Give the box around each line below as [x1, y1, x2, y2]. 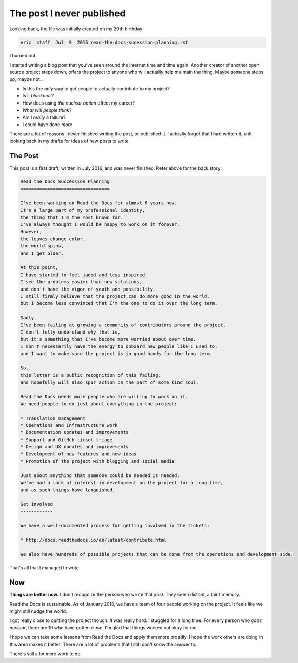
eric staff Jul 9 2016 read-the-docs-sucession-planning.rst [20, 39, 188, 45]
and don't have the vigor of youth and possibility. [20, 286, 156, 292]
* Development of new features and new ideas [20, 451, 137, 457]
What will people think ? [22, 107, 72, 113]
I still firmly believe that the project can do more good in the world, [20, 293, 210, 299]
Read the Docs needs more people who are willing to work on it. [20, 393, 188, 400]
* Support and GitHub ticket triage [20, 437, 113, 443]
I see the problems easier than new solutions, [20, 279, 142, 285]
